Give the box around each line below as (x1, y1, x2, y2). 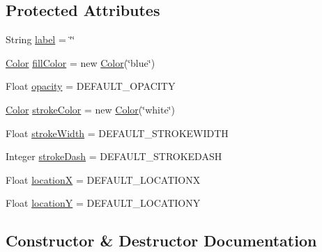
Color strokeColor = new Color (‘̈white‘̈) (6, 102, 175, 116)
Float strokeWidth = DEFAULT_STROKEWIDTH (6, 125, 229, 140)
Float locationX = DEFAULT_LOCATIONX (6, 172, 201, 187)
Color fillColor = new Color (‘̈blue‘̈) (6, 55, 155, 70)
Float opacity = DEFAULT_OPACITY (6, 79, 176, 93)
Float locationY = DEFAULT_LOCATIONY (6, 196, 201, 210)
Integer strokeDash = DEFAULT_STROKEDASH (6, 149, 222, 164)
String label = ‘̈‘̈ (6, 32, 75, 47)
